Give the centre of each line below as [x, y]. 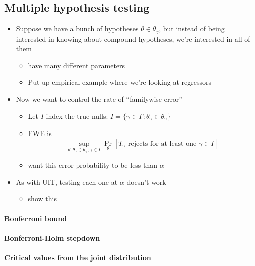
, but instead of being [192, 28]
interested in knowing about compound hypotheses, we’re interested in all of [133, 38]
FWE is [40, 133]
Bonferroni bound [36, 218]
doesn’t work [146, 181]
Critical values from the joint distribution [78, 258]
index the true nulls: [77, 116]
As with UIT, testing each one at [67, 181]
